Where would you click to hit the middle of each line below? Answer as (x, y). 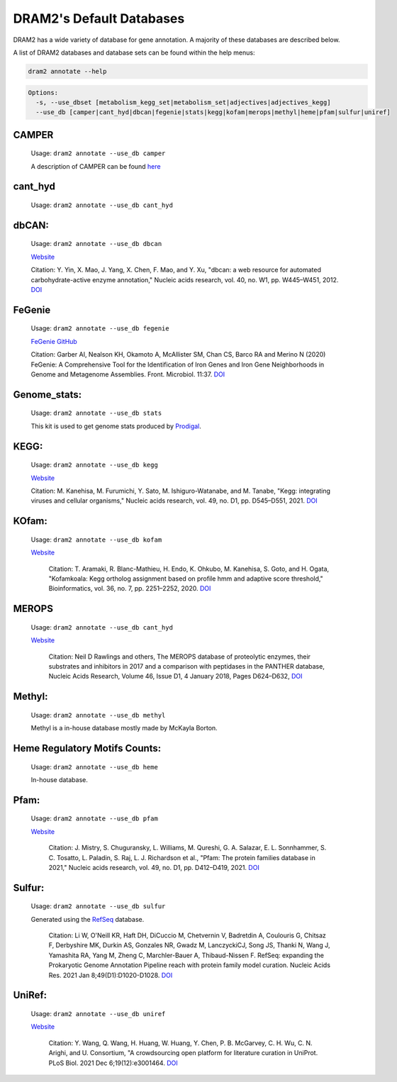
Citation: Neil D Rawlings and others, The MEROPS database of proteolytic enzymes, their (180, 657)
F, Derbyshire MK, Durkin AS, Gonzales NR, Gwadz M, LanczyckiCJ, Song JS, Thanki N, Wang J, (189, 945)
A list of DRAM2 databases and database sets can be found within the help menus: (134, 52)
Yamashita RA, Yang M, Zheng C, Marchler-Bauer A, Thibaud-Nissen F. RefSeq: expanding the (186, 955)
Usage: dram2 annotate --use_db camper (98, 153)
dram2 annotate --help (67, 71)
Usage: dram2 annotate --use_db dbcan (96, 244)
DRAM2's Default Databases (99, 18)
